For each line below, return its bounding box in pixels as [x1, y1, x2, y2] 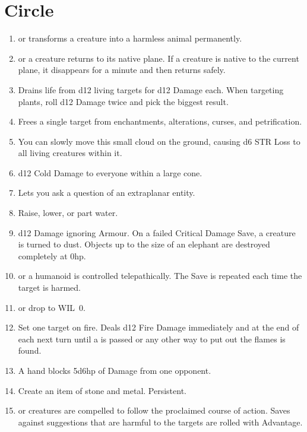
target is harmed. [18, 281, 81, 294]
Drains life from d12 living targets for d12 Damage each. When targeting [18, 83, 284, 96]
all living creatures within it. [18, 147, 122, 159]
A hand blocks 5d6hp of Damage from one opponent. [18, 364, 211, 376]
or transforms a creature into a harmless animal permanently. [18, 32, 242, 45]
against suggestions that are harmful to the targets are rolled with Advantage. [18, 415, 303, 428]
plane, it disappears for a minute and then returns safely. [18, 63, 226, 76]
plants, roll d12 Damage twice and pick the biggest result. [18, 95, 229, 107]
